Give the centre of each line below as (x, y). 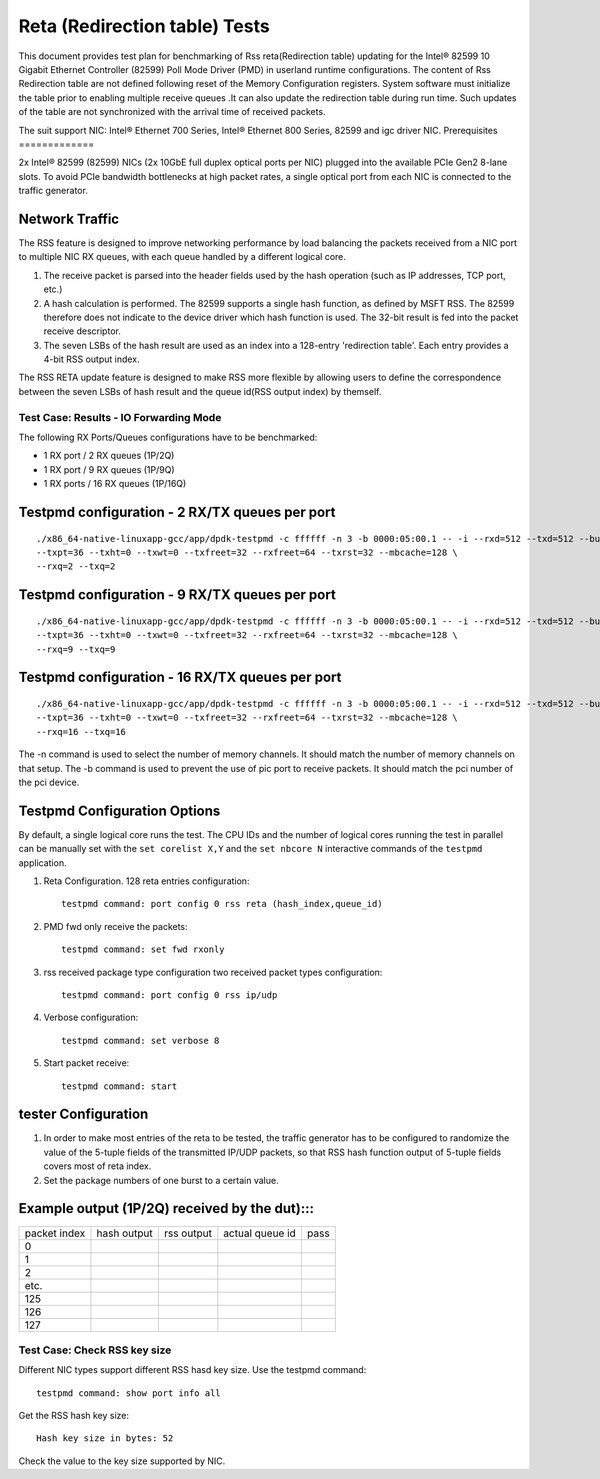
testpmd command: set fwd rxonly (143, 949)
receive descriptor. (82, 331)
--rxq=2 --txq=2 (76, 566)
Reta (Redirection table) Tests (144, 26)
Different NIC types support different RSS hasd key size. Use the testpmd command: (192, 1370)
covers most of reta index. (97, 1166)
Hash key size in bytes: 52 (105, 1438)
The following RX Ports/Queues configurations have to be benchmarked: (168, 437)
